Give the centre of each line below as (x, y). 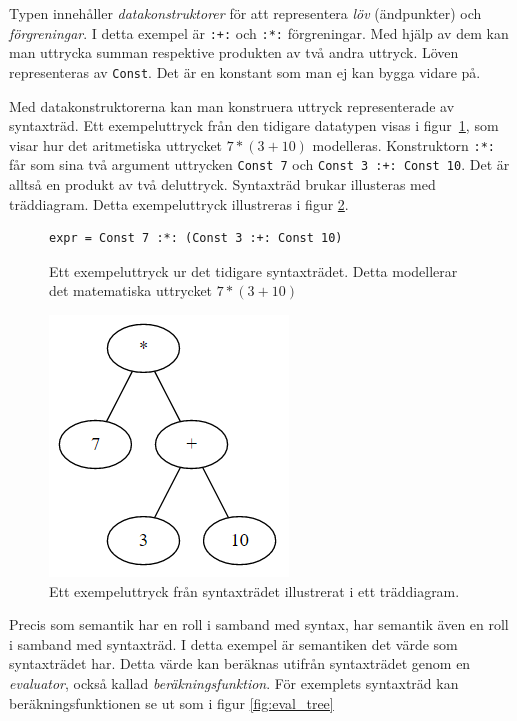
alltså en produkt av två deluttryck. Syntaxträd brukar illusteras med (222, 184)
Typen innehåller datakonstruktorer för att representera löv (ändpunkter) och (245, 13)
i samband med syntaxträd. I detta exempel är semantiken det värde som (233, 643)
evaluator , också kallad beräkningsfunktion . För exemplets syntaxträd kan (234, 682)
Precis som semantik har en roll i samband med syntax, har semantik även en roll (259, 624)
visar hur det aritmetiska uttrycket (116, 144)
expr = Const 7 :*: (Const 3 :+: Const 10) (196, 238)
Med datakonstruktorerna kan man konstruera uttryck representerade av (232, 105)
